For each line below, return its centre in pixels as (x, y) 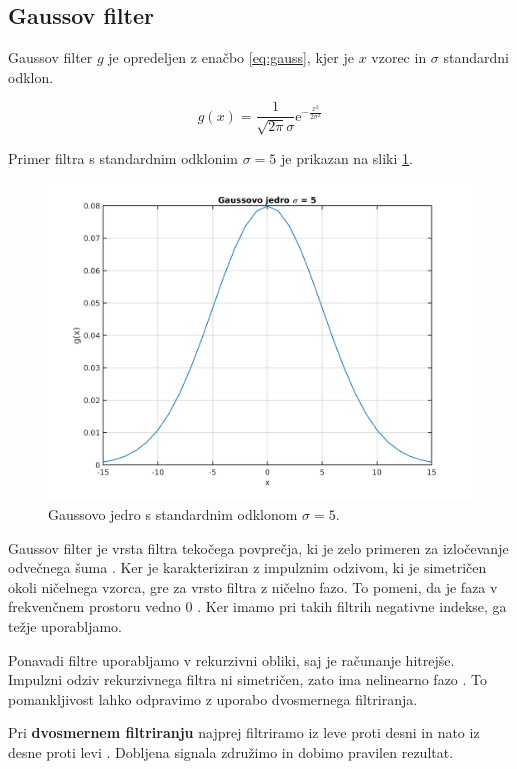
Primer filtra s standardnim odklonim (123, 157)
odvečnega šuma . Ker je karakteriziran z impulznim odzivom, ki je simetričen (247, 567)
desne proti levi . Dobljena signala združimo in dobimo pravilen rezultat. (231, 751)
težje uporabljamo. (65, 626)
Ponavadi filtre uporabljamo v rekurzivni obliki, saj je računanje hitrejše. (231, 659)
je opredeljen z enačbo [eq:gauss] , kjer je (231, 57)
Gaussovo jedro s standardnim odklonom (173, 514)
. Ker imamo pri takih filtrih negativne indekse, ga (352, 606)
